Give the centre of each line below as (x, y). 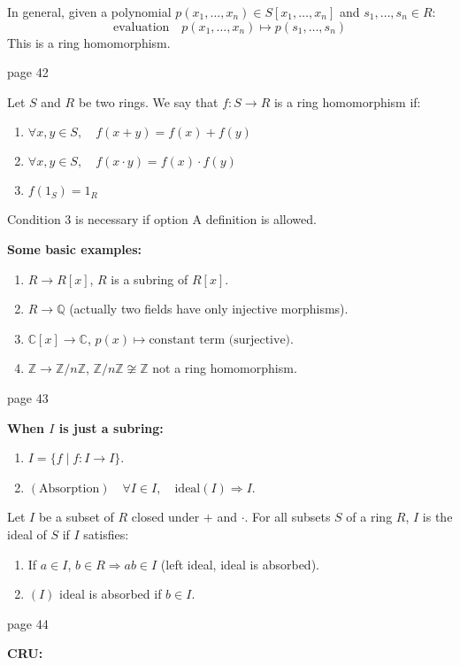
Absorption (69, 488)
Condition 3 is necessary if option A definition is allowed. (162, 219)
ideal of (27, 534)
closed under (165, 517)
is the (437, 517)
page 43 (28, 397)
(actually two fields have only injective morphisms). (209, 309)
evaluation (141, 27)
